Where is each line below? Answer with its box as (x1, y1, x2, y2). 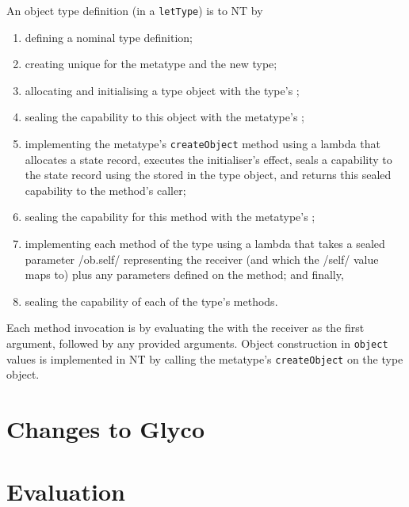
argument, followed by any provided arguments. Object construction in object (6, 335, 388, 352)
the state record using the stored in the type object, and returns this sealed (25, 166, 392, 183)
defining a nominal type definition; (25, 29, 193, 45)
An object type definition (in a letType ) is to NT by (6, 2, 263, 18)
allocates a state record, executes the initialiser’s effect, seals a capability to (25, 151, 392, 167)
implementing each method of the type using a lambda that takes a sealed (25, 235, 385, 252)
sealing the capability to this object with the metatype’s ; (25, 109, 304, 125)
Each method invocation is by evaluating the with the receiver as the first (6, 319, 365, 336)
